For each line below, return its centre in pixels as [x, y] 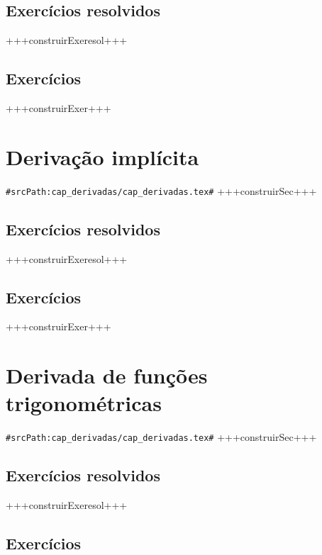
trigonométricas [84, 403]
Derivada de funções [107, 375]
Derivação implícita [102, 156]
